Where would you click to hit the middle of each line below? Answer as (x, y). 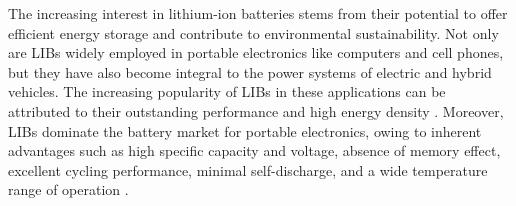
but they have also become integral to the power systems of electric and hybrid (250, 71)
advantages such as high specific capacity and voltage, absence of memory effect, (254, 150)
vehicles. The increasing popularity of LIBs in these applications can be (227, 91)
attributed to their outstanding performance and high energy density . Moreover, (256, 110)
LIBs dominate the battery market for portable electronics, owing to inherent (245, 130)
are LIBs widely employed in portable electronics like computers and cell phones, (256, 52)
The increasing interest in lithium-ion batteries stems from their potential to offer (258, 13)
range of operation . (68, 189)
